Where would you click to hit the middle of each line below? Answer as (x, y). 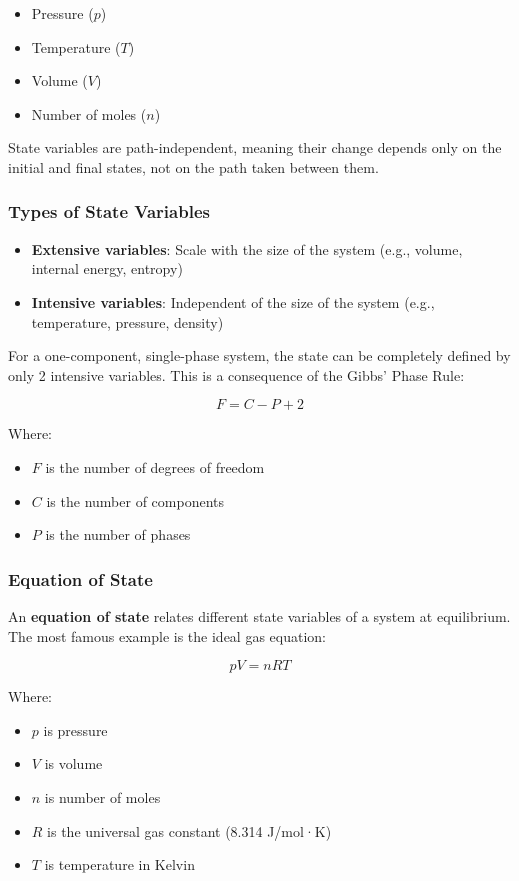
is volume (73, 763)
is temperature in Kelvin (119, 864)
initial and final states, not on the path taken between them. (193, 166)
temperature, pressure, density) (127, 321)
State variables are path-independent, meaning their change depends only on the (255, 147)
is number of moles (102, 796)
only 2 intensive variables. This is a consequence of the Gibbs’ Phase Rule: (236, 374)
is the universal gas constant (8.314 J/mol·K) (189, 830)
